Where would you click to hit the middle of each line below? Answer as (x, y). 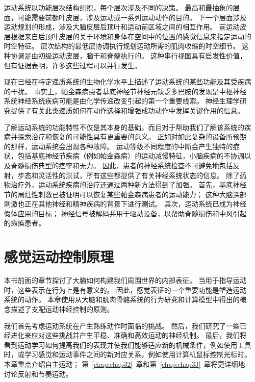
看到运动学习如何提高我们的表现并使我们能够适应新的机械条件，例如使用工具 (127, 344)
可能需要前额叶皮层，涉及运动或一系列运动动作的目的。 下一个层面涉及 (132, 17)
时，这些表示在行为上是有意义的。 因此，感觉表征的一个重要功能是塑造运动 (125, 290)
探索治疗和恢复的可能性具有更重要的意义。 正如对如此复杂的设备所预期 (132, 137)
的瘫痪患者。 (25, 223)
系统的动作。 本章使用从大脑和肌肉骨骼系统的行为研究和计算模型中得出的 (122, 299)
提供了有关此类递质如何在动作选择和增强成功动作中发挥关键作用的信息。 (127, 110)
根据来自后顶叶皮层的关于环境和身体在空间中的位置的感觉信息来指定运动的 (131, 36)
